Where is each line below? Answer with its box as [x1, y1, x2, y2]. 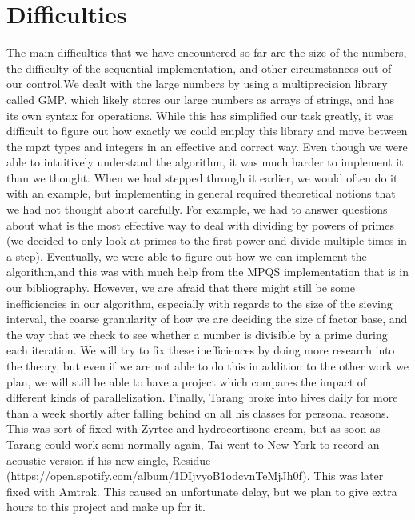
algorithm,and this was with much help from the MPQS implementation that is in [6, 263, 409, 280]
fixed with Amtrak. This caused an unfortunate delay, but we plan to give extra [6, 482, 397, 499]
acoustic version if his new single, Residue [6, 451, 211, 468]
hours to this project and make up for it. [6, 498, 206, 515]
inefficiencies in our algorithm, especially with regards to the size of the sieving [6, 294, 393, 311]
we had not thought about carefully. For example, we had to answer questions [6, 201, 388, 218]
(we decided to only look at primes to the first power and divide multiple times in [6, 232, 407, 249]
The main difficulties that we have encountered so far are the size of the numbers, [6, 44, 407, 61]
